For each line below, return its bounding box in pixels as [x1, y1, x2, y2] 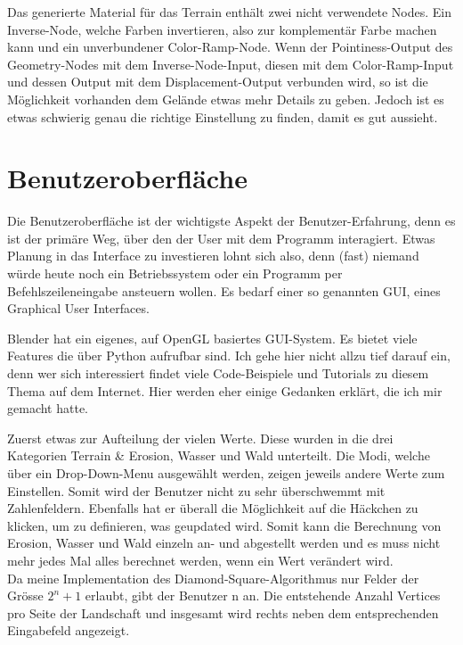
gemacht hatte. [7, 399, 88, 418]
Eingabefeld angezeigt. [7, 621, 130, 640]
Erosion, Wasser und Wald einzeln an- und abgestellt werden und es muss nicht [7, 533, 441, 552]
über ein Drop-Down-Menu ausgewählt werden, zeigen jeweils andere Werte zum [7, 464, 445, 482]
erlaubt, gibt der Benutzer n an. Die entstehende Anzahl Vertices [85, 586, 441, 605]
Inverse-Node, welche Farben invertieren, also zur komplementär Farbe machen [7, 20, 437, 38]
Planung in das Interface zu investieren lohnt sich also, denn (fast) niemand [7, 246, 419, 265]
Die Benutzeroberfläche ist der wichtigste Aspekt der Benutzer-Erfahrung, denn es [7, 211, 456, 230]
